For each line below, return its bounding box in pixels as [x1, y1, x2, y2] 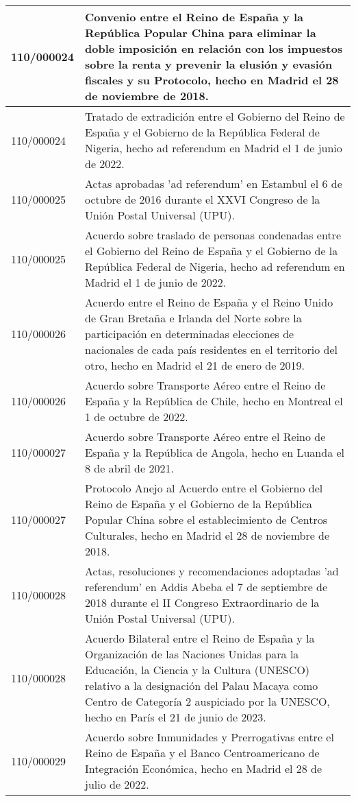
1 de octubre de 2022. [85, 409, 188, 425]
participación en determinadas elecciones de [85, 326, 294, 342]
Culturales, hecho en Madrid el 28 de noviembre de [85, 527, 330, 543]
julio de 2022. [85, 776, 149, 792]
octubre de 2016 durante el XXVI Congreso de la [85, 191, 320, 207]
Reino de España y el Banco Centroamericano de [85, 745, 320, 761]
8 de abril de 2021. [85, 460, 174, 476]
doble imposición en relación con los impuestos [85, 40, 343, 56]
